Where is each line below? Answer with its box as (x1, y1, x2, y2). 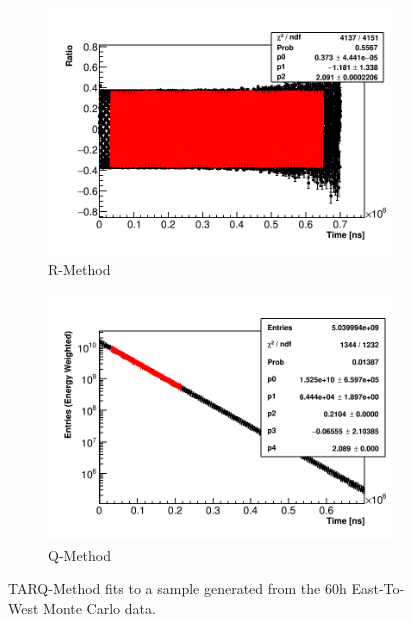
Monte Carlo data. (43, 597, 156, 618)
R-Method (48, 259, 111, 280)
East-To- (351, 578, 405, 599)
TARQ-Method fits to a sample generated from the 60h (8, 578, 347, 599)
